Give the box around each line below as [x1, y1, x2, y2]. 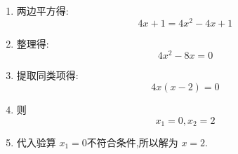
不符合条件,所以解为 [86, 134, 178, 149]
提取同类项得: [16, 68, 79, 83]
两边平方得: [16, 3, 69, 17]
